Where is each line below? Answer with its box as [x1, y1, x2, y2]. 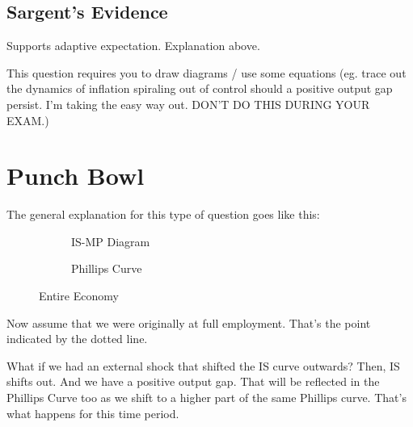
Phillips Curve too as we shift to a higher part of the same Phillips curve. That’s [6, 389, 407, 406]
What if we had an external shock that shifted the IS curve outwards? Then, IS [6, 357, 400, 374]
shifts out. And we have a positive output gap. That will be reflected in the [6, 373, 380, 390]
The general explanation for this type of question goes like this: [6, 206, 320, 223]
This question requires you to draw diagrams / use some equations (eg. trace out [6, 64, 407, 81]
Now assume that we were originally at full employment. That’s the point [6, 314, 371, 331]
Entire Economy [39, 287, 119, 304]
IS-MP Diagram [71, 232, 150, 249]
